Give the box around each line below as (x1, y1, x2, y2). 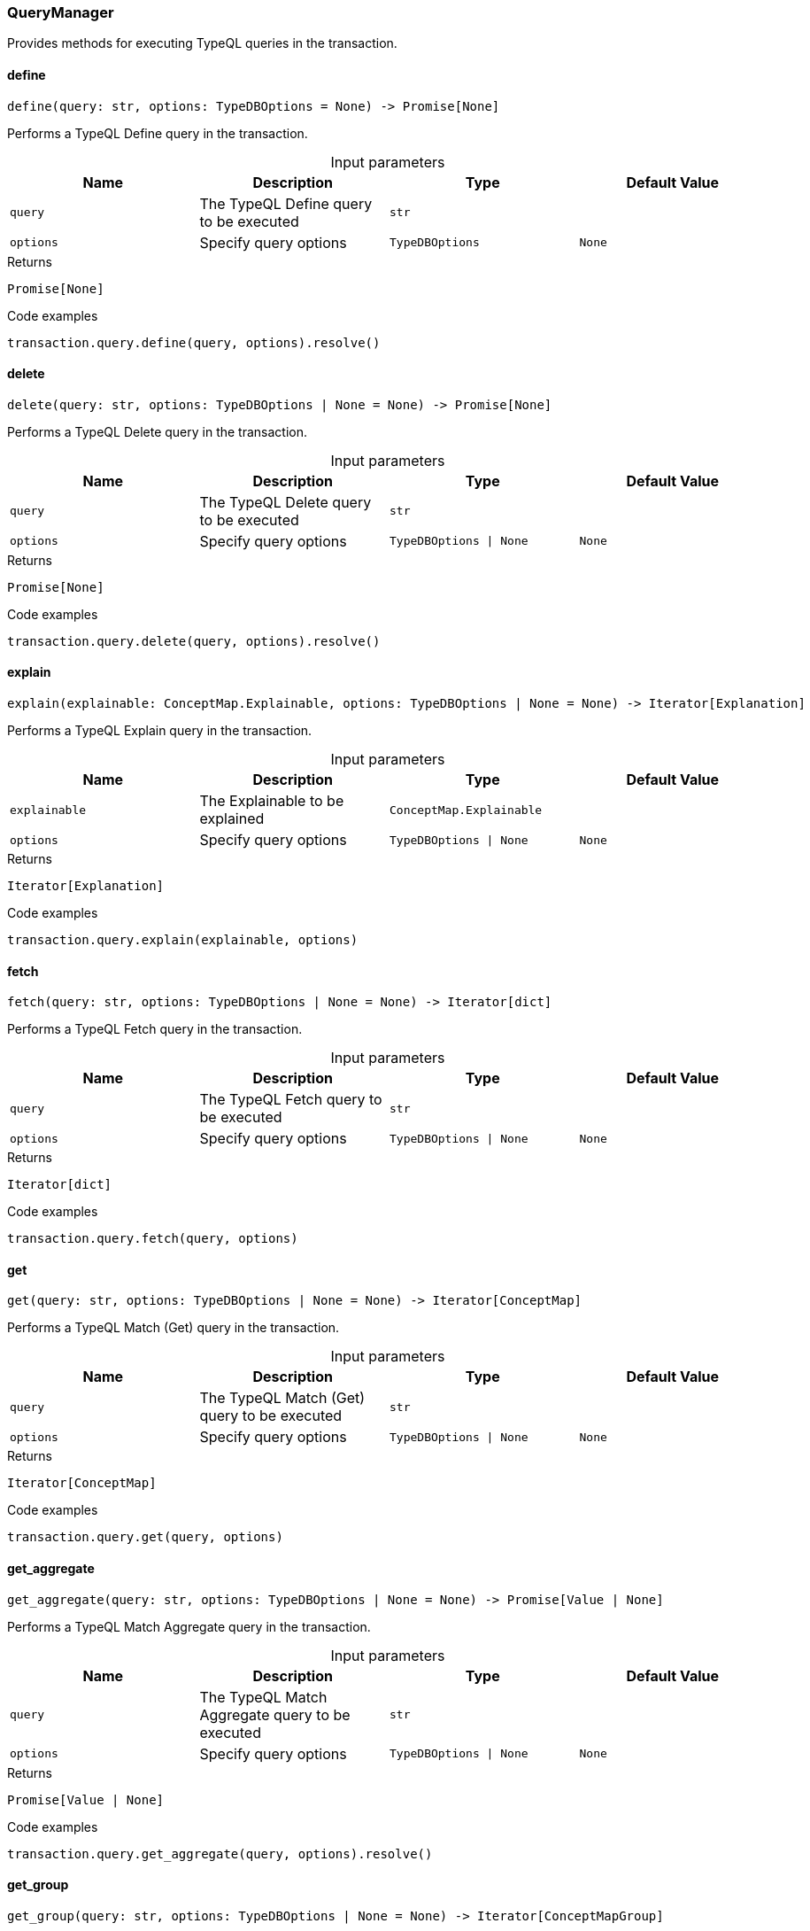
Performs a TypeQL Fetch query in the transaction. (7, 1021, 303, 1037)
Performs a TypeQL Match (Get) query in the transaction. (7, 1320, 340, 1336)
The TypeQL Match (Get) (199, 1389, 366, 1408)
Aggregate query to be (199, 1705, 351, 1724)
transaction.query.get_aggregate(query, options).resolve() (7, 1846, 433, 1861)
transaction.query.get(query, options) (7, 1530, 283, 1545)
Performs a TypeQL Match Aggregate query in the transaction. (7, 1618, 371, 1634)
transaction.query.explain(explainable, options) (7, 933, 359, 948)
